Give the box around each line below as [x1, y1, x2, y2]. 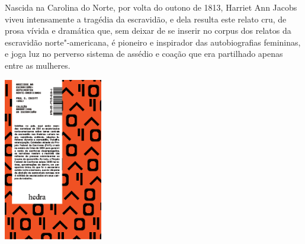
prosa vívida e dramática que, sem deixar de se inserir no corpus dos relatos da [5, 24, 291, 37]
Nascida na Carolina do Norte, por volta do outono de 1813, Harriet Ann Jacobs [5, 1, 297, 13]
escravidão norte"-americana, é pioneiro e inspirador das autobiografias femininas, [5, 36, 301, 48]
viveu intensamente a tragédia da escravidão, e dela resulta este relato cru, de [5, 12, 287, 25]
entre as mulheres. [5, 59, 70, 71]
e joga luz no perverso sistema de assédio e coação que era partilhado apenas [5, 47, 283, 60]
